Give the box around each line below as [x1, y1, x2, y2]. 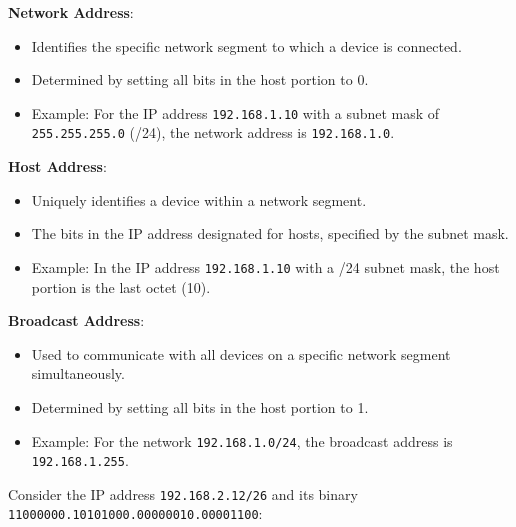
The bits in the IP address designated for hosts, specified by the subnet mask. [31, 223, 509, 244]
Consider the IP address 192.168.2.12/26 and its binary [8, 483, 358, 504]
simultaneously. [31, 363, 125, 384]
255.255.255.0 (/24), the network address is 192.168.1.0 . [31, 122, 395, 143]
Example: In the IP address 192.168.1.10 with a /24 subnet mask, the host [31, 256, 500, 277]
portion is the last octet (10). [31, 276, 211, 297]
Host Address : [8, 156, 107, 177]
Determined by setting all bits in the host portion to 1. [31, 396, 369, 417]
